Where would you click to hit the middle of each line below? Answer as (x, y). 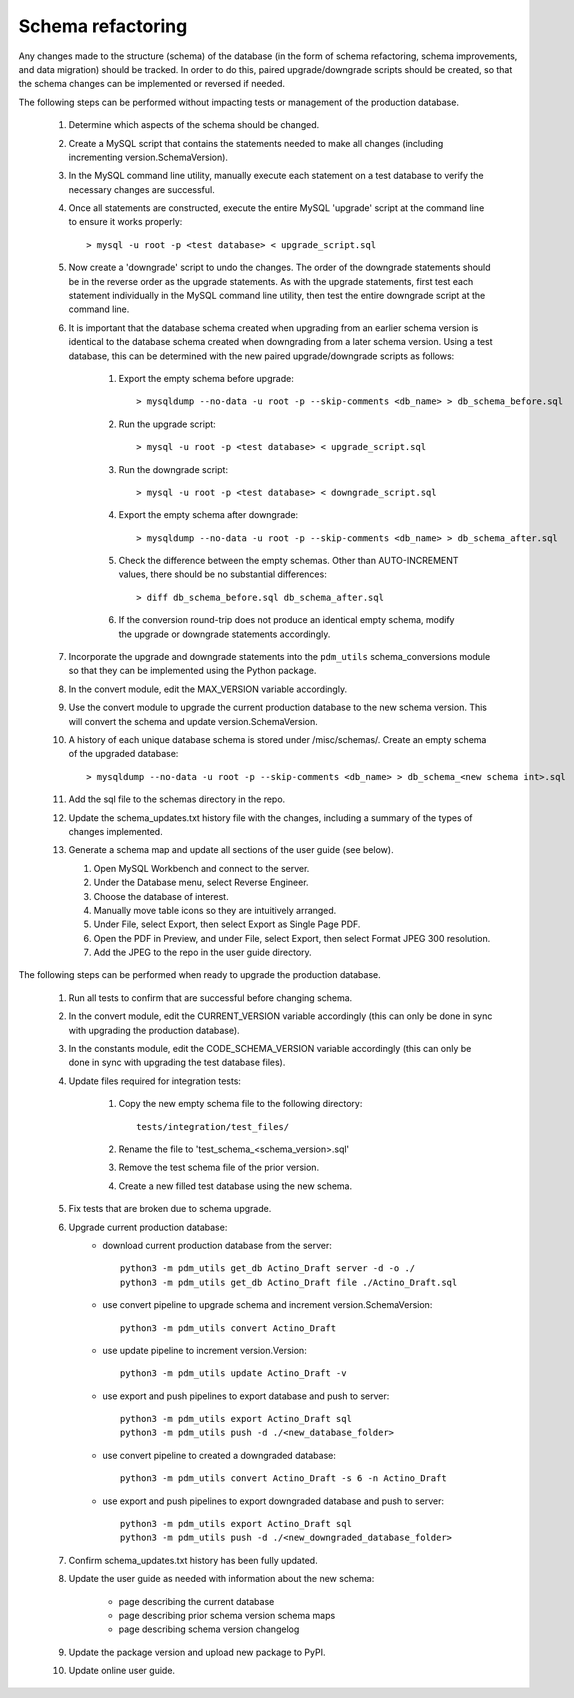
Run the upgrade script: (167, 424)
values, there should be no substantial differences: (222, 574)
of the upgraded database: (123, 754)
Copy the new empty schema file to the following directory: (240, 1104)
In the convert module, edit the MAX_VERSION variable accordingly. (208, 689)
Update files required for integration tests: (155, 1081)
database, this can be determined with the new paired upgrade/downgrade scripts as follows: (261, 356)
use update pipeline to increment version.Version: (204, 1350)
